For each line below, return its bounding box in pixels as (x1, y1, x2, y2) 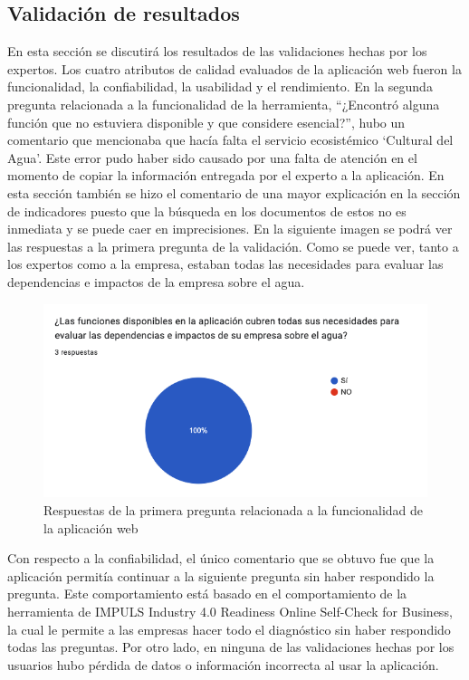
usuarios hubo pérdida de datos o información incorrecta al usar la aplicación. (7, 655, 439, 674)
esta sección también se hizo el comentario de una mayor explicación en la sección (7, 183, 461, 202)
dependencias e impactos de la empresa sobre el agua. (7, 272, 305, 291)
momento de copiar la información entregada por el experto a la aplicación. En (7, 166, 445, 185)
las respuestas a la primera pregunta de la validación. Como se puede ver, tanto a (7, 236, 459, 255)
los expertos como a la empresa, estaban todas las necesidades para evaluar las (7, 254, 444, 273)
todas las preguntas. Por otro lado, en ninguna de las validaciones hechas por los (7, 637, 455, 656)
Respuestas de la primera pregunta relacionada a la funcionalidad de (43, 501, 424, 520)
